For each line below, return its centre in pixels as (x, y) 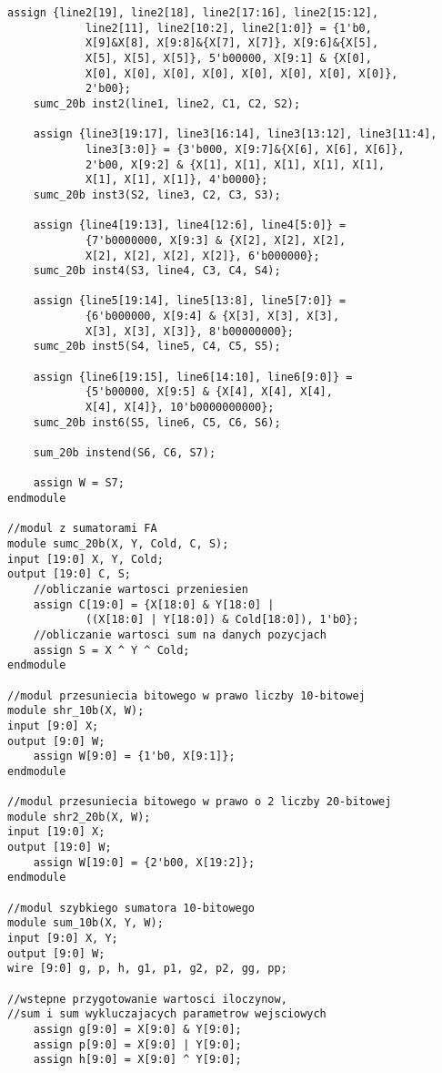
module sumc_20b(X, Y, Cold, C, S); (118, 543)
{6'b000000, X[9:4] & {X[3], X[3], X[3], (212, 317)
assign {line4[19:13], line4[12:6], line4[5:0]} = (190, 225)
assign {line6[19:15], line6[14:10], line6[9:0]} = (193, 377)
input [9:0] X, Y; (63, 939)
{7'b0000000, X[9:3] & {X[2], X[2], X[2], (216, 240)
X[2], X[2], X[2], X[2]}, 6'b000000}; (202, 255)
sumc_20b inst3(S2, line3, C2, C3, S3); (157, 194)
